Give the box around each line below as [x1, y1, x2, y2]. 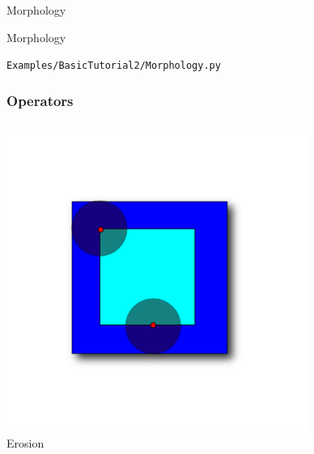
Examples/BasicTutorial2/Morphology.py [6, 60, 221, 72]
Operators [6, 90, 74, 110]
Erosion [6, 434, 45, 451]
